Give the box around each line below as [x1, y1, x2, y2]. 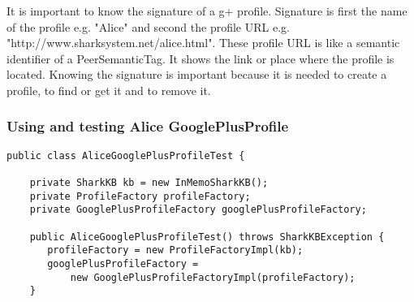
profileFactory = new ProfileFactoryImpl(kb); [47, 244, 304, 257]
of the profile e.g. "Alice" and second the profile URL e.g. [6, 18, 290, 35]
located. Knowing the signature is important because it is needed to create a [6, 66, 387, 83]
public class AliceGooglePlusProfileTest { [6, 149, 245, 162]
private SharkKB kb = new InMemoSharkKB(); [29, 177, 269, 189]
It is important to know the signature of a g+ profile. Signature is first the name [6, 2, 408, 19]
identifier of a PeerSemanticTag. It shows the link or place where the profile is [6, 50, 395, 67]
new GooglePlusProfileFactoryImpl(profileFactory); [70, 271, 356, 283]
